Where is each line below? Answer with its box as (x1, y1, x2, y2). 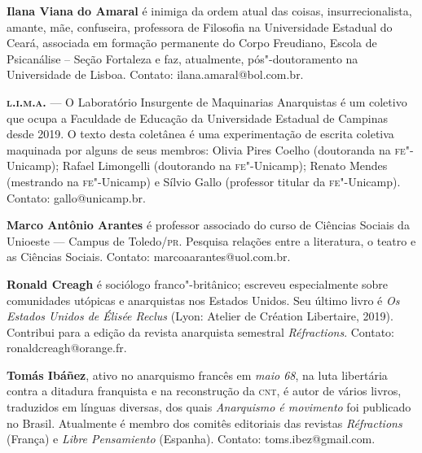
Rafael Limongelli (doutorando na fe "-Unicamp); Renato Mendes (62, 157, 388, 174)
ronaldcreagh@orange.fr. (7, 339, 127, 356)
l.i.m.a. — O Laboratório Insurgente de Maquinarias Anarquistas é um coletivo (7, 93, 407, 110)
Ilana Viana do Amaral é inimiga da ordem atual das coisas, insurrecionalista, (7, 2, 412, 19)
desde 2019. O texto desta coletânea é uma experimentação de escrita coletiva (7, 125, 394, 142)
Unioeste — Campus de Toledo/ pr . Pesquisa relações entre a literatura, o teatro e (7, 232, 416, 249)
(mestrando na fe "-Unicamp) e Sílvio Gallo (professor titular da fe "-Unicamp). (7, 172, 401, 189)
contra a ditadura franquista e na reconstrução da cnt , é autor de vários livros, (7, 382, 402, 399)
